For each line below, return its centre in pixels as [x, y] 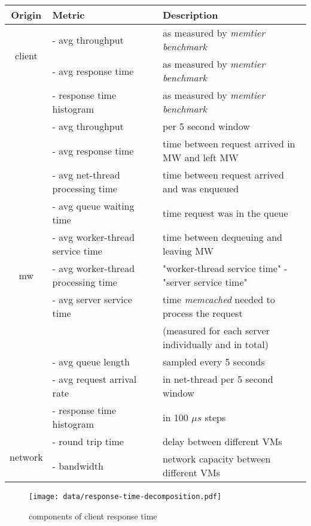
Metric [68, 15]
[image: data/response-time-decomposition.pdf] [125, 497]
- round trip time [88, 441]
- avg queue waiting [93, 206]
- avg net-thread [86, 175]
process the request [202, 313]
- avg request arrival [94, 379]
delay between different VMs [222, 441]
